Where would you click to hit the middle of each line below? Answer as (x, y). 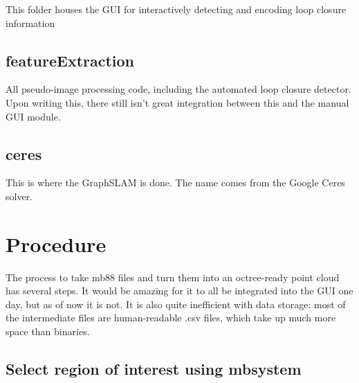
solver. (19, 196)
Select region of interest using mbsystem (154, 369)
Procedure (56, 243)
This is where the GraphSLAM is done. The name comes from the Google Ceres (175, 182)
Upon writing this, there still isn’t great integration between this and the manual (177, 102)
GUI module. (33, 116)
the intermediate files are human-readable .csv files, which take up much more (171, 318)
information (30, 23)
